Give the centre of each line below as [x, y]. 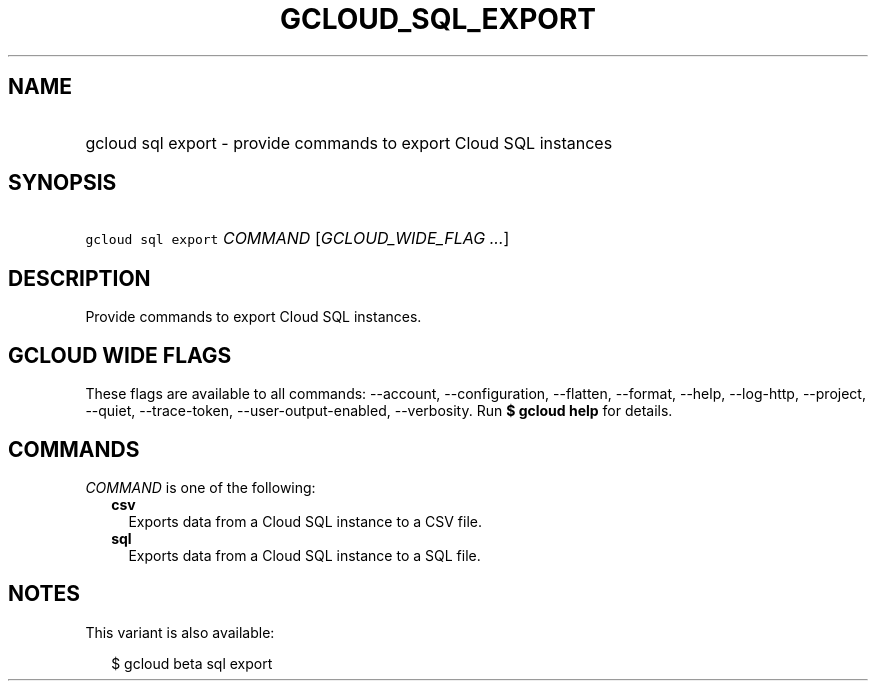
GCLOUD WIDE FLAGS [120, 355]
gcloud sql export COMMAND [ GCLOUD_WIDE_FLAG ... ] [297, 238]
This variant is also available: [180, 632]
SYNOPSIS [62, 183]
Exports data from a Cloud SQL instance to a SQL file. [304, 555]
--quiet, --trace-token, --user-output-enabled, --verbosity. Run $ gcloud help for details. [379, 411]
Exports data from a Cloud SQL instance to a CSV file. [305, 521]
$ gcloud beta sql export [192, 663]
